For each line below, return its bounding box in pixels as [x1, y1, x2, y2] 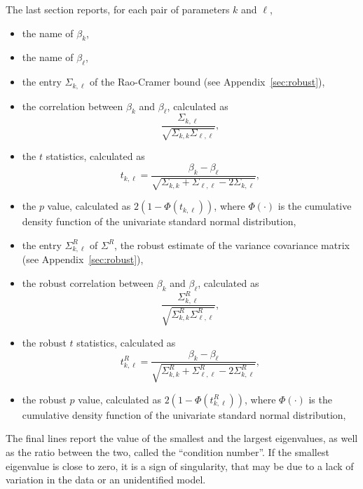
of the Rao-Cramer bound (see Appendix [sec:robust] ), [90, 74, 325, 89]
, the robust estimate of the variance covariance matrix [114, 237, 350, 252]
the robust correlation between [22, 275, 154, 290]
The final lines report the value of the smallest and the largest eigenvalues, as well [6, 431, 358, 446]
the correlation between [22, 98, 123, 113]
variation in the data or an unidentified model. [6, 472, 206, 487]
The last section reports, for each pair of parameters [6, 2, 230, 16]
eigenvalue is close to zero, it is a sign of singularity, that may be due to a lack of [6, 458, 354, 473]
